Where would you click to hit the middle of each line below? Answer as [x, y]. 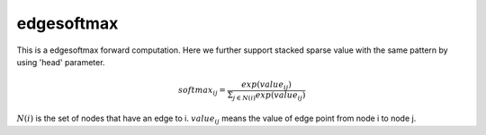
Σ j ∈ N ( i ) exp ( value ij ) [266, 96]
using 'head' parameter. [61, 62]
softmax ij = [202, 91]
